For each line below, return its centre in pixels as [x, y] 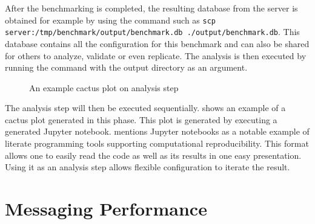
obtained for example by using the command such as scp [111, 20]
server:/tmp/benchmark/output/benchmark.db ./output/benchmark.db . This [152, 32]
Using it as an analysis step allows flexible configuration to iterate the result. [148, 167]
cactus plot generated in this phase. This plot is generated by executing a [141, 119]
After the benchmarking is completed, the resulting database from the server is [151, 8]
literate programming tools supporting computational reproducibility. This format [157, 143]
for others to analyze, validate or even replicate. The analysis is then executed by [156, 55]
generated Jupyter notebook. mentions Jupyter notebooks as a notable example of [157, 131]
